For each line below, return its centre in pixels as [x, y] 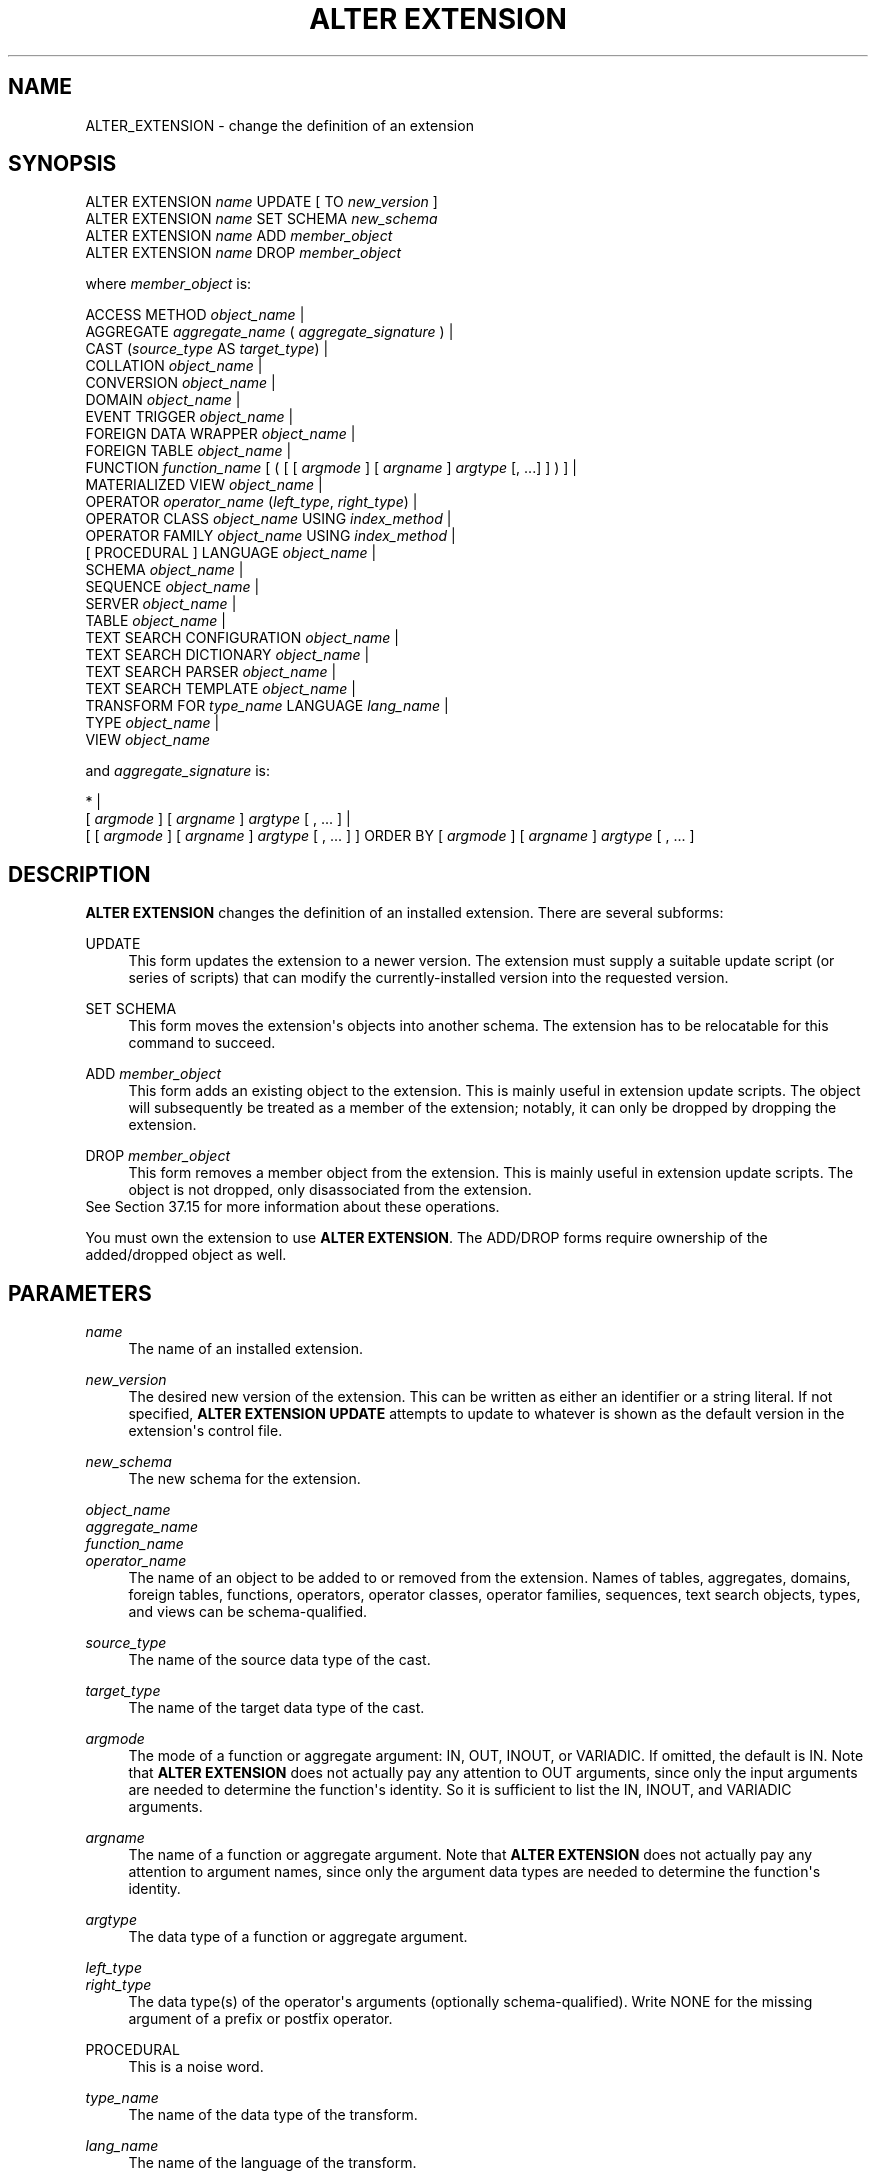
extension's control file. [205, 1431]
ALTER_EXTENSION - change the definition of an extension [279, 125]
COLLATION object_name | [174, 366]
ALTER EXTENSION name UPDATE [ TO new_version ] [261, 202]
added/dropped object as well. [186, 1255]
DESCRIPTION [79, 874]
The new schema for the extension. [244, 1479]
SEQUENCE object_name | [172, 587]
